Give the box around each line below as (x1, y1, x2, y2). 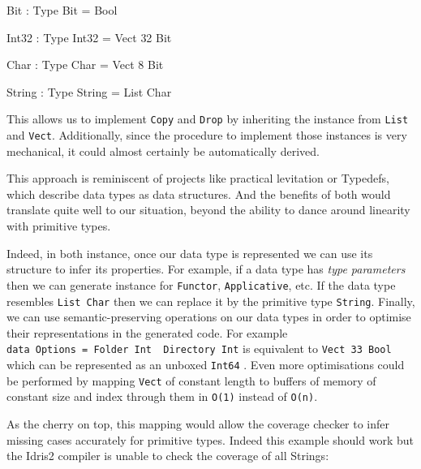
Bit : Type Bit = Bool (6, 2, 118, 18)
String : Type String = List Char (6, 83, 172, 100)
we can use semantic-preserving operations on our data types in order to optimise (6, 308, 411, 325)
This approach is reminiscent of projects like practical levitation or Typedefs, (6, 170, 389, 187)
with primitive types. (6, 217, 111, 234)
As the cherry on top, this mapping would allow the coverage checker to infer (6, 415, 390, 432)
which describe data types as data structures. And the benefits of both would (6, 185, 391, 202)
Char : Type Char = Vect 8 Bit (6, 56, 164, 73)
